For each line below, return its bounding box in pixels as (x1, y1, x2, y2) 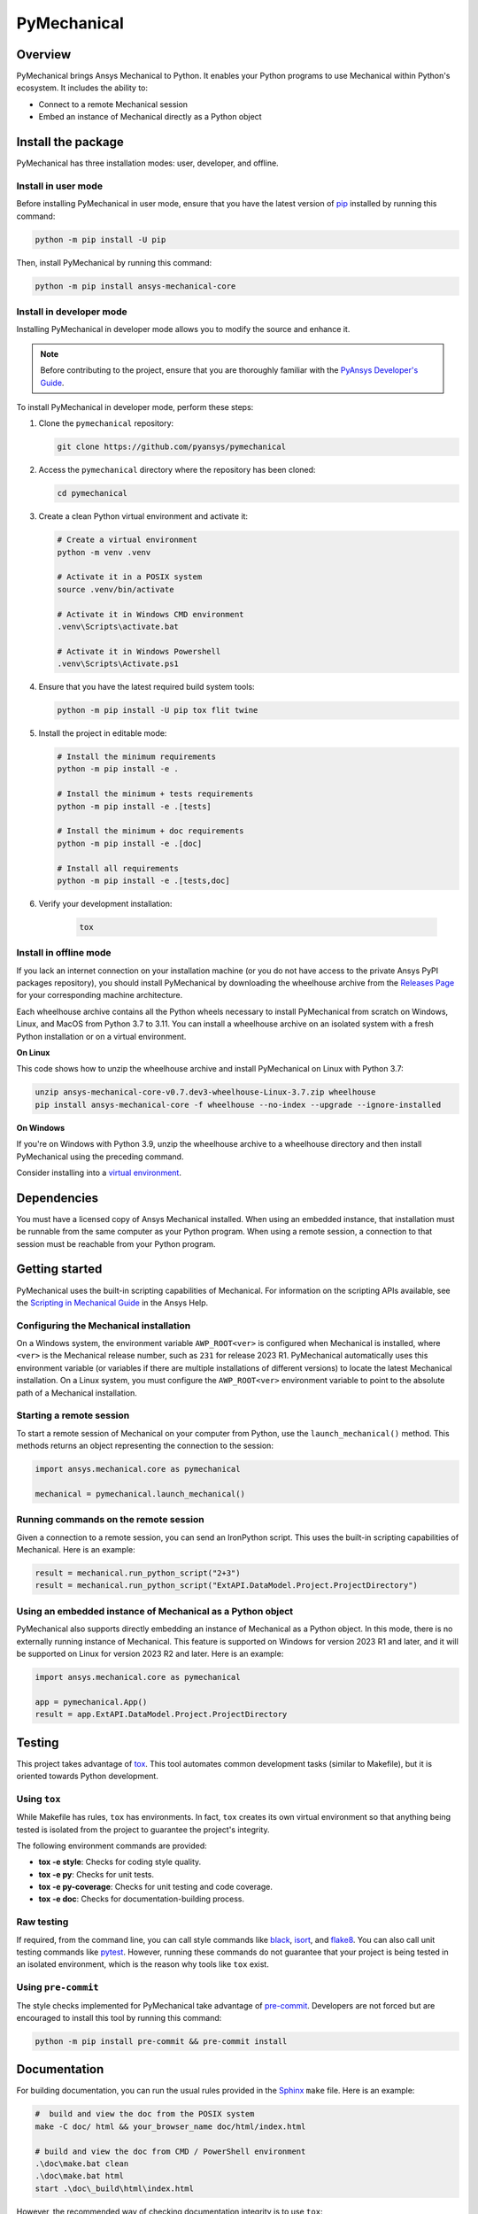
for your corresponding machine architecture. (16, 990, 183, 1001)
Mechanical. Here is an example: (16, 1544, 136, 1555)
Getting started (16, 1262, 103, 1277)
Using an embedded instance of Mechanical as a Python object (16, 1605, 294, 1617)
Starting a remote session (16, 1409, 130, 1421)
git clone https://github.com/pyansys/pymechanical (57, 442, 287, 452)
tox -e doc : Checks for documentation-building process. (38, 1893, 245, 1904)
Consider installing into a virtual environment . (16, 1167, 181, 1178)
